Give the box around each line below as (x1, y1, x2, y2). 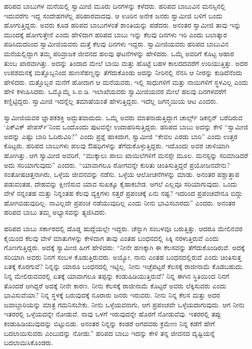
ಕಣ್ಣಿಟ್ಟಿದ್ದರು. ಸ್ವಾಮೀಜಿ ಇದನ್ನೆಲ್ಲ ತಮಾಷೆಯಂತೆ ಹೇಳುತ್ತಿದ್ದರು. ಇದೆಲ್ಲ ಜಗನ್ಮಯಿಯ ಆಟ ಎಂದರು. (4, 95, 218, 106)
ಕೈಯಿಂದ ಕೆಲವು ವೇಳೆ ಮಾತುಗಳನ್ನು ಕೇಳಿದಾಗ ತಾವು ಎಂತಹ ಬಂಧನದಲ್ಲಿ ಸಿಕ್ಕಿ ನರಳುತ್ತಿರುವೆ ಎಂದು (4, 233, 219, 243)
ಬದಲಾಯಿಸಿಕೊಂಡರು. (4, 337, 53, 348)
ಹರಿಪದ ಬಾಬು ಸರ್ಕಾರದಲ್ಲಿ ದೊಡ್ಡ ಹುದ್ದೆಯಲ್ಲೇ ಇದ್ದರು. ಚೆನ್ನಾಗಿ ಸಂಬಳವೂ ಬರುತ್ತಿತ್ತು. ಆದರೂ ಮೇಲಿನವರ (4, 223, 243, 234)
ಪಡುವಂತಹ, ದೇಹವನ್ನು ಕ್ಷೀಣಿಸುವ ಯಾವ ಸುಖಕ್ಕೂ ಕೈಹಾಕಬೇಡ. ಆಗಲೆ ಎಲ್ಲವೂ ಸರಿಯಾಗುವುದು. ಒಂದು (4, 178, 237, 189)
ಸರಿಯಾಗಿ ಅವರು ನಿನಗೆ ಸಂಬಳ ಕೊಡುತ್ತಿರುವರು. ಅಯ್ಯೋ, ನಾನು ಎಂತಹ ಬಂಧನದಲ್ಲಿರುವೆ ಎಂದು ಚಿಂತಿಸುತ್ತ (4, 252, 242, 262)
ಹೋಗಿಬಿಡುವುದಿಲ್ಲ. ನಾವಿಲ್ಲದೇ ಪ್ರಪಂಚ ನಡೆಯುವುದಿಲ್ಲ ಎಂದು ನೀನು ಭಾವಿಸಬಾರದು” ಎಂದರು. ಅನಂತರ (4, 197, 236, 207)
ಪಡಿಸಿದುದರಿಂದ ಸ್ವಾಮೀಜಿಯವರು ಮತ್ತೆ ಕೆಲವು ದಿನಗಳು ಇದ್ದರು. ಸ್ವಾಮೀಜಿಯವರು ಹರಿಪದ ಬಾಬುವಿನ (4, 39, 229, 49)
